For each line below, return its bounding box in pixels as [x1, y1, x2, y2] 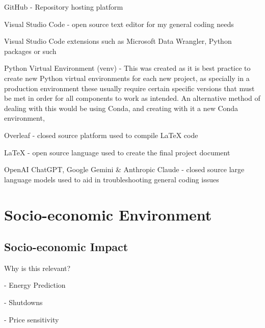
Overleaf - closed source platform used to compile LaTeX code [4, 129, 198, 140]
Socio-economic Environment [4, 204, 212, 225]
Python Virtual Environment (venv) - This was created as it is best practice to [4, 63, 251, 73]
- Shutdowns [4, 297, 43, 308]
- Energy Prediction [4, 280, 66, 290]
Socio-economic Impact [4, 239, 128, 255]
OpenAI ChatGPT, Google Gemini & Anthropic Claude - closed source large [4, 164, 245, 175]
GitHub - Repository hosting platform [4, 2, 123, 12]
